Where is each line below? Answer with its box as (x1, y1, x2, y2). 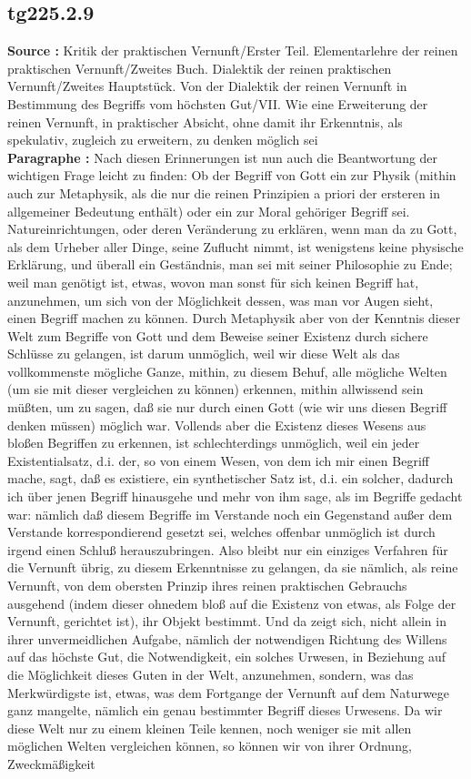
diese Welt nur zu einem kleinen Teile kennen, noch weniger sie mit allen (7, 718, 412, 737)
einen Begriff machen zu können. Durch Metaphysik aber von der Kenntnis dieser (7, 309, 461, 328)
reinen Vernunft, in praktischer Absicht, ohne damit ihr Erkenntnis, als (7, 112, 403, 131)
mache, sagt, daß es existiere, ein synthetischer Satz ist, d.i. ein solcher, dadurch (7, 469, 454, 488)
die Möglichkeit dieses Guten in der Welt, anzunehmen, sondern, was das (7, 664, 414, 683)
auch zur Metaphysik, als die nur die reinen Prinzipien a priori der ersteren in (7, 183, 441, 202)
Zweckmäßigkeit (7, 754, 95, 773)
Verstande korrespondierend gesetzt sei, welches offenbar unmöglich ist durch (7, 522, 436, 541)
